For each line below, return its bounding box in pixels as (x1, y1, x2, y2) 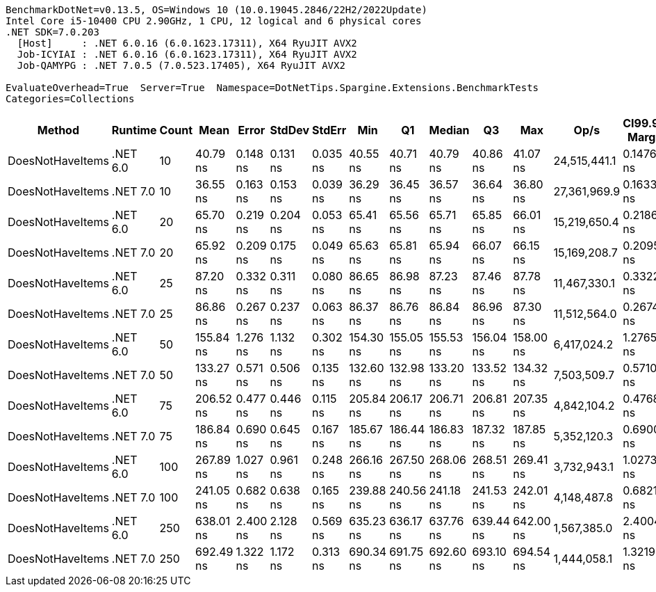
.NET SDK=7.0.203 (6, 26, 99, 38)
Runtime (111, 123, 157, 137)
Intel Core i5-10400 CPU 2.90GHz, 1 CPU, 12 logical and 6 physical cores (6, 15, 422, 26)
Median (429, 123, 470, 137)
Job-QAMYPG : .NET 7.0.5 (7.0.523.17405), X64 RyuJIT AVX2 (17, 60, 345, 71)
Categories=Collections (6, 93, 135, 104)
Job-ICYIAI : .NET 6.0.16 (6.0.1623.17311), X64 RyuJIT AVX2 (17, 49, 357, 60)
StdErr (312, 123, 347, 137)
